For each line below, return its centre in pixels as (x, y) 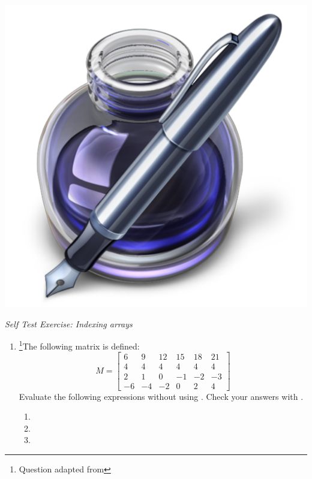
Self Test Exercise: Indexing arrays (69, 323)
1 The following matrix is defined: (79, 345)
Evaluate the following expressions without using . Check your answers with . (161, 396)
